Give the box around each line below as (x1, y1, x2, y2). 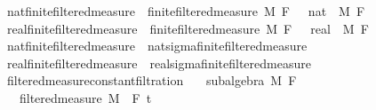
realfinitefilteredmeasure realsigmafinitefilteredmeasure (6, 53, 311, 72)
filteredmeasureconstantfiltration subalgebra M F (6, 71, 297, 90)
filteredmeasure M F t (19, 88, 152, 106)
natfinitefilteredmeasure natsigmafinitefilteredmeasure (6, 36, 308, 55)
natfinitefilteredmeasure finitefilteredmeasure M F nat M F (6, 2, 365, 20)
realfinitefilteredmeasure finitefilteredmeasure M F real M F (6, 19, 369, 37)
